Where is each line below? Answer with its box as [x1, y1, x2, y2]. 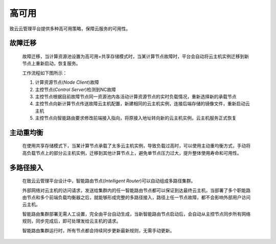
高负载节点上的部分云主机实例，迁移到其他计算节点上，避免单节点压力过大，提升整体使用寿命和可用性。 [22, 150, 242, 156]
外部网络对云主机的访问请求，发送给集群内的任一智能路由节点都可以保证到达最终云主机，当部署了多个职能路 [22, 187, 250, 193]
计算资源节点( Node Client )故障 [35, 79, 99, 85]
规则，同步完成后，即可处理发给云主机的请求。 [22, 218, 121, 224]
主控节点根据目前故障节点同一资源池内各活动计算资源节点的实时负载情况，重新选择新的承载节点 [35, 93, 237, 100]
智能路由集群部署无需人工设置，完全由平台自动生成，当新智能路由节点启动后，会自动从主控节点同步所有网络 [22, 211, 250, 217]
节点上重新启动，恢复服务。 [22, 60, 81, 66]
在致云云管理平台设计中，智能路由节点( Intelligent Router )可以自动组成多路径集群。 [22, 178, 196, 184]
